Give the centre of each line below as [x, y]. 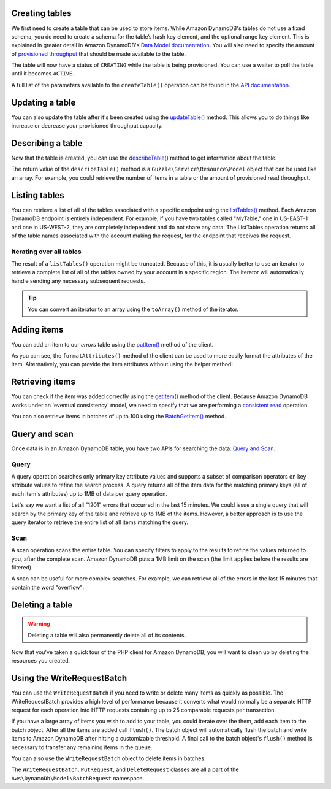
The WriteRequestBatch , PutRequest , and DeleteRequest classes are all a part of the [125, 769]
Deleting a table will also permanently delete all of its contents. [107, 635]
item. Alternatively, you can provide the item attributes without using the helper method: [122, 364]
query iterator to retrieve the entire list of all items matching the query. [100, 522]
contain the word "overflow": [48, 587]
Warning [39, 624]
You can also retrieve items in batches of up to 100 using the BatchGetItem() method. [119, 416]
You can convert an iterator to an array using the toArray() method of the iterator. [133, 309]
